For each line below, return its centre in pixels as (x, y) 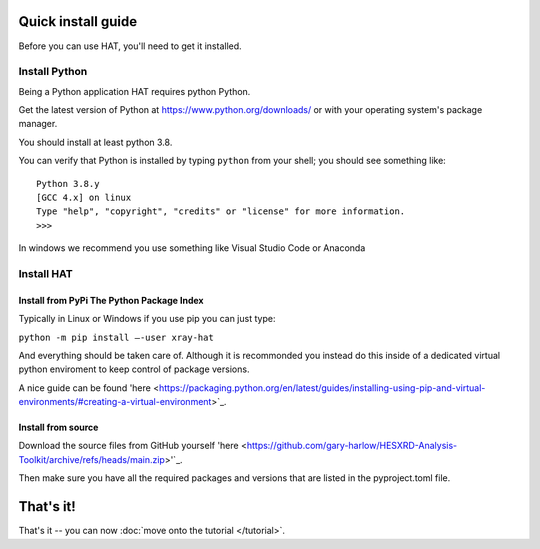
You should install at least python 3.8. (95, 142)
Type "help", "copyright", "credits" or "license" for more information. (221, 211)
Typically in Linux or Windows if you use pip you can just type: (147, 319)
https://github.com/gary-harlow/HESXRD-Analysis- (352, 446)
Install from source (58, 427)
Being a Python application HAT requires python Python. (134, 91)
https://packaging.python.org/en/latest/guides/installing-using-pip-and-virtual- (322, 387)
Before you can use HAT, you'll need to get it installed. (130, 46)
